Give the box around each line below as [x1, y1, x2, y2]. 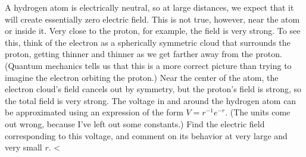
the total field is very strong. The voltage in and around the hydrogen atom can [5, 94, 296, 106]
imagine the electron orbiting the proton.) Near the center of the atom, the [5, 71, 279, 83]
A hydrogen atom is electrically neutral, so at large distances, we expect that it [5, 1, 294, 13]
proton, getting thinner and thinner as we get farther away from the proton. [5, 48, 282, 60]
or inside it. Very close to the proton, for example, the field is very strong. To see [5, 24, 301, 37]
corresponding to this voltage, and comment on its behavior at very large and [5, 129, 288, 142]
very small [5, 141, 42, 153]
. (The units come [225, 106, 291, 118]
